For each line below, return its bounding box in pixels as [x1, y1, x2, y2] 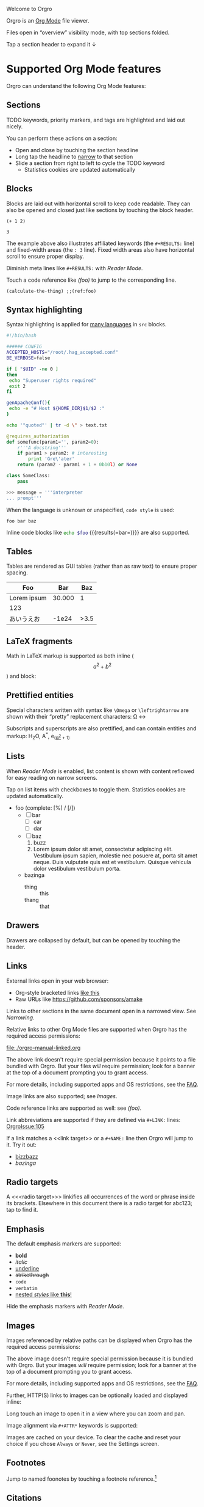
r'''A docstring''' [17, 444, 67, 451]
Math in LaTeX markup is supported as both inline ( [6, 652, 134, 659]
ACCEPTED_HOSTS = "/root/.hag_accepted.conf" [6, 350, 119, 356]
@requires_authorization [6, 433, 69, 439]
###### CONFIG [6, 343, 43, 350]
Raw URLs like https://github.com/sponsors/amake [15, 996, 143, 1003]
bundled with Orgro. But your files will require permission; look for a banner [6, 1062, 195, 1069]
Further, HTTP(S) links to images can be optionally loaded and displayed [6, 1391, 188, 1399]
